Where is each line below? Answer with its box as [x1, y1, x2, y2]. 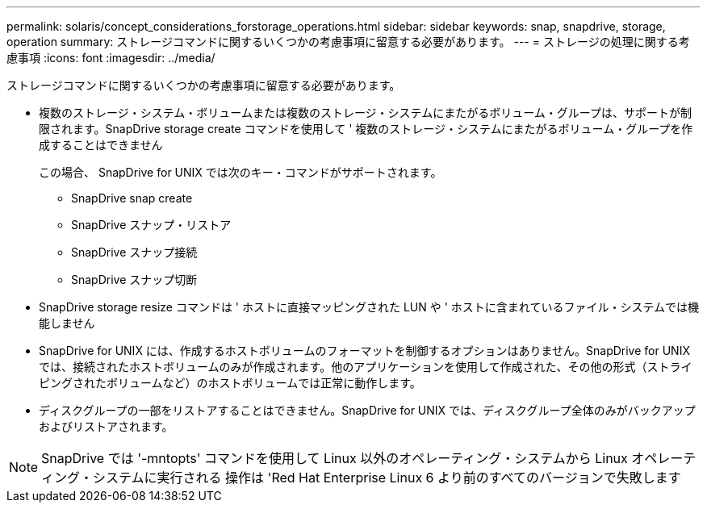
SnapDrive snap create [71, 191, 193, 205]
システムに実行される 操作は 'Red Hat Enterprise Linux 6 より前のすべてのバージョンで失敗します [93, 469, 681, 486]
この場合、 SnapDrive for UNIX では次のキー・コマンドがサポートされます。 [39, 165, 442, 179]
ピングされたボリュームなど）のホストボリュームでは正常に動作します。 [39, 376, 421, 390]
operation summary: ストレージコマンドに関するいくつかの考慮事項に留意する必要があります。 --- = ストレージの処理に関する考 [6, 35, 690, 48]
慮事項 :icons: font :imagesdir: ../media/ [6, 51, 215, 65]
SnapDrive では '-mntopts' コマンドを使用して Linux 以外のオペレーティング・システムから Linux [41, 450, 628, 466]
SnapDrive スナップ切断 [71, 273, 198, 286]
